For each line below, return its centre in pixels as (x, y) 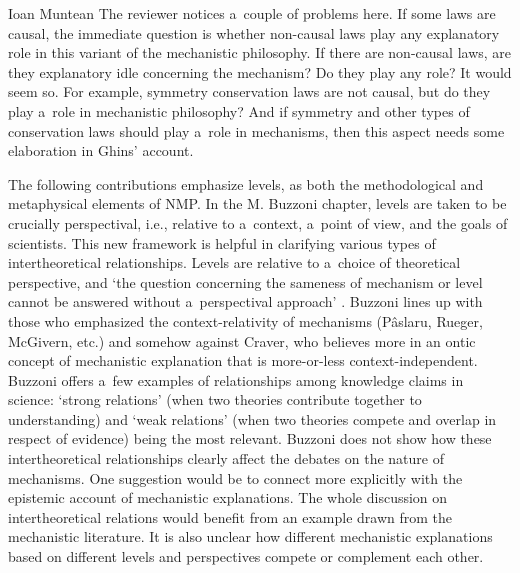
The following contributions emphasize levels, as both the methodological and (246, 183)
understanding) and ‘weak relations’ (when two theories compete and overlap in (252, 418)
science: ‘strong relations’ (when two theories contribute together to (215, 399)
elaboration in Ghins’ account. (101, 150)
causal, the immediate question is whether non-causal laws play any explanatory (254, 32)
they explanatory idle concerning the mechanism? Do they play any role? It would (260, 71)
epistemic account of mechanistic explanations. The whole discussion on (228, 497)
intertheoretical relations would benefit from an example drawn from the (230, 516)
